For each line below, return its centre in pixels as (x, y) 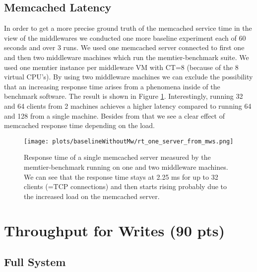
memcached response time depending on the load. (79, 125)
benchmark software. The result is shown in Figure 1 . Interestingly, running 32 (124, 96)
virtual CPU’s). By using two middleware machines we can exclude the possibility (128, 77)
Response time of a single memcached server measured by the (117, 157)
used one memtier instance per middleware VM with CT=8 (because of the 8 (121, 67)
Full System (35, 262)
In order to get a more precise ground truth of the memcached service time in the (128, 28)
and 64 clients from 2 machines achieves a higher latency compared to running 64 (128, 105)
